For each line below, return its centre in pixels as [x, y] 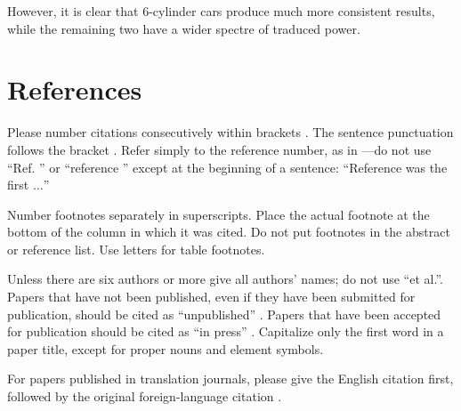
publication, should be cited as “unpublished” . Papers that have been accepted [224, 314]
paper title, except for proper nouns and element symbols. [166, 348]
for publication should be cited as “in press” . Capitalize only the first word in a [226, 331]
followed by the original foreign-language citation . [145, 396]
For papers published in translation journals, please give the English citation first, [230, 379]
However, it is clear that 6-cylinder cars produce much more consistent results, [221, 11]
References [75, 89]
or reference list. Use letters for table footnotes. [136, 249]
